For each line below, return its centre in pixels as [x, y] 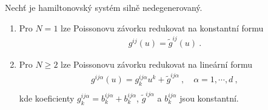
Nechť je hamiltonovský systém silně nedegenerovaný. [104, 7]
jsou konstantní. [209, 98]
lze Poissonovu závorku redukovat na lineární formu [156, 64]
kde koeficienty [47, 98]
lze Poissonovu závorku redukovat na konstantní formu [162, 27]
